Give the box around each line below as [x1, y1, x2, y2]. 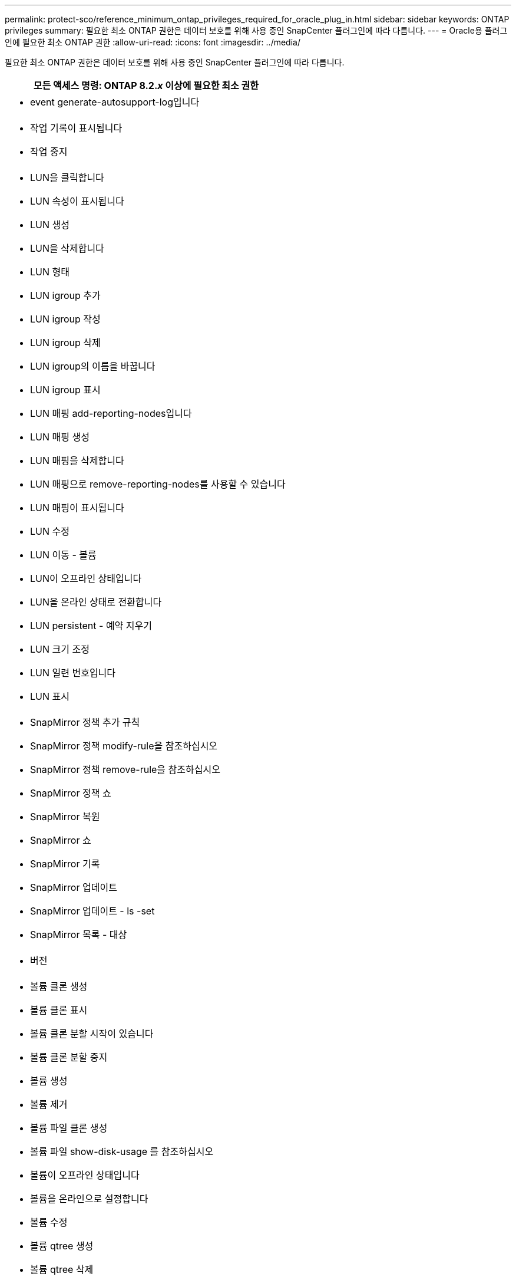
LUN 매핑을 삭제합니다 [30, 455, 124, 466]
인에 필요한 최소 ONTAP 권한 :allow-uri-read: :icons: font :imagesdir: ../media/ [5, 37, 300, 47]
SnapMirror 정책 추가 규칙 [30, 716, 140, 728]
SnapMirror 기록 [30, 858, 100, 870]
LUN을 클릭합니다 [30, 172, 104, 183]
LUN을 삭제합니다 [30, 242, 104, 254]
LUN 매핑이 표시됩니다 [30, 502, 124, 514]
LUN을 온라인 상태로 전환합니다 [30, 596, 162, 608]
